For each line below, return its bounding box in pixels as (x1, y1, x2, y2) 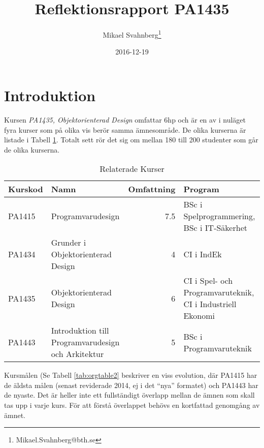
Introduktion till (51, 324, 109, 337)
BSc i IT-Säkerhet (183, 222, 247, 234)
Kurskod (8, 183, 43, 195)
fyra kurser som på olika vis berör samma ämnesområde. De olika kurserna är (4, 124, 246, 135)
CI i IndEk (183, 248, 222, 260)
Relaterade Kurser (100, 163, 164, 175)
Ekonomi (183, 310, 215, 322)
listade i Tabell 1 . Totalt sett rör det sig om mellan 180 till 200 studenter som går (4, 134, 258, 145)
